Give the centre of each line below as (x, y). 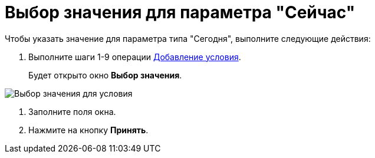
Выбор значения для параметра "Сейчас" (180, 12)
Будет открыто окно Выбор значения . (105, 75)
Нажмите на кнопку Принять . (88, 130)
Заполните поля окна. (72, 111)
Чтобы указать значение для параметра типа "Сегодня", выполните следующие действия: (188, 38)
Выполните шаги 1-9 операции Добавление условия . (135, 57)
